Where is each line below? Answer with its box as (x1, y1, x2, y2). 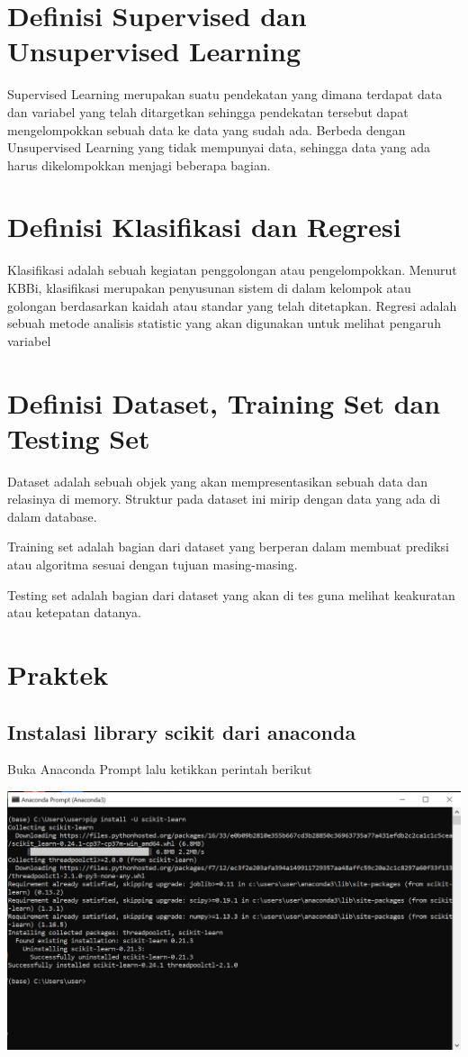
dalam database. (7, 506, 97, 525)
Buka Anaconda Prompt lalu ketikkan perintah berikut (7, 760, 312, 779)
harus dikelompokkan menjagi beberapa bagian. (7, 155, 271, 174)
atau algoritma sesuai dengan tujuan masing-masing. (7, 555, 298, 574)
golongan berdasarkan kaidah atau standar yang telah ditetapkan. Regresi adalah (7, 296, 457, 314)
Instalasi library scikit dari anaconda (7, 717, 356, 745)
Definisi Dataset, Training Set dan (7, 384, 441, 421)
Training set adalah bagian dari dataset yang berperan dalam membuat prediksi (7, 537, 449, 556)
